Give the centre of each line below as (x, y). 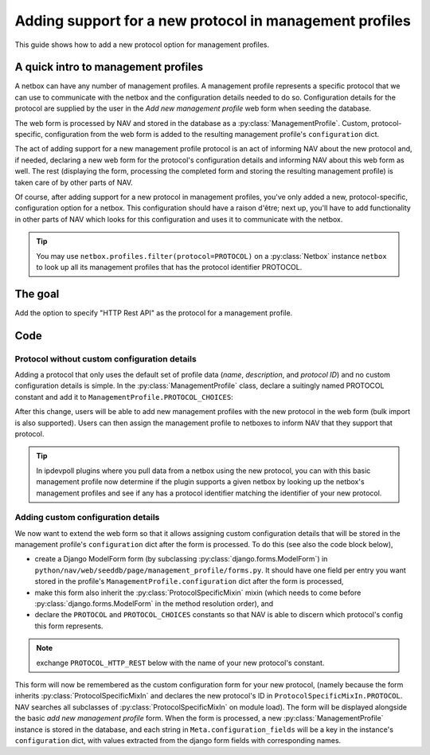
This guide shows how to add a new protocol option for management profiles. (142, 45)
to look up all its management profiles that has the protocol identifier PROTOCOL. (169, 267)
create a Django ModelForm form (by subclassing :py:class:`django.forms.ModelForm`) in (181, 559)
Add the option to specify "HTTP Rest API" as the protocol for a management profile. (154, 313)
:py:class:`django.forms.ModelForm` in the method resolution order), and (154, 603)
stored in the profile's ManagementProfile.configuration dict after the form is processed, (189, 581)
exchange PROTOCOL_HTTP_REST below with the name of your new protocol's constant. (180, 663)
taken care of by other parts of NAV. (74, 182)
